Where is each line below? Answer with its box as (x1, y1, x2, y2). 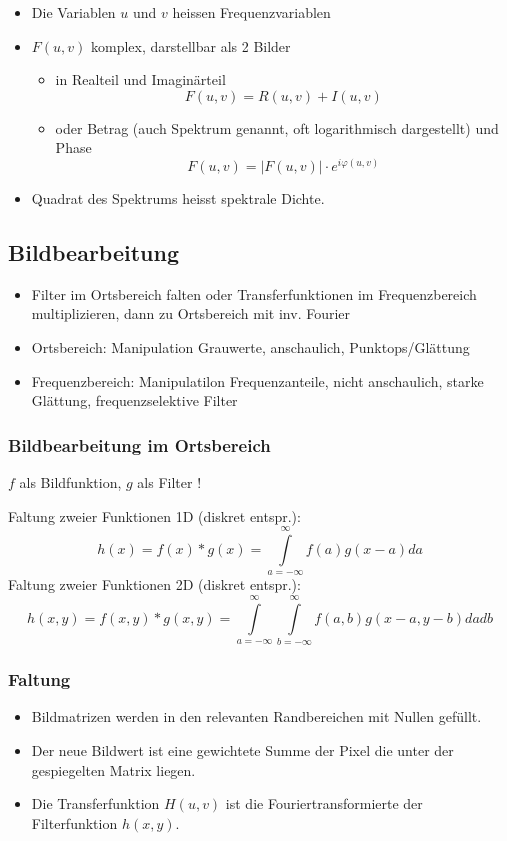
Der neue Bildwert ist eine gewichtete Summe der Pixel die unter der (31, 739, 454, 760)
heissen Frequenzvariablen (172, 2, 331, 22)
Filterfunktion (31, 812, 118, 833)
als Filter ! (137, 472, 202, 493)
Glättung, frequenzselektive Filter (31, 390, 238, 411)
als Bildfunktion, (19, 472, 122, 493)
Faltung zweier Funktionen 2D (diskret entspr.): (8, 574, 301, 595)
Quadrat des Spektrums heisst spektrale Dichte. (31, 188, 325, 209)
